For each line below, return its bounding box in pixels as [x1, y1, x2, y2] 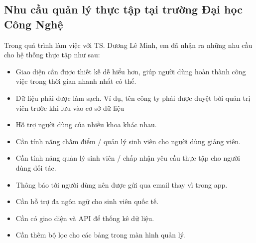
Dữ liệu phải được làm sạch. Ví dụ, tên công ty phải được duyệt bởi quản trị [15, 92, 251, 103]
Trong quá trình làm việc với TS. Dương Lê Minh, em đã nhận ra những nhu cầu [4, 39, 253, 50]
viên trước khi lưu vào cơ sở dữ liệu [15, 102, 124, 113]
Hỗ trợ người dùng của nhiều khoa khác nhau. [15, 119, 157, 130]
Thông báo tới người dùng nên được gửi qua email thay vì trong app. [15, 179, 228, 190]
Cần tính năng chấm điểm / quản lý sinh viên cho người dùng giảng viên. [15, 136, 241, 146]
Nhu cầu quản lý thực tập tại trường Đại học [4, 1, 243, 17]
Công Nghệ [4, 16, 63, 31]
